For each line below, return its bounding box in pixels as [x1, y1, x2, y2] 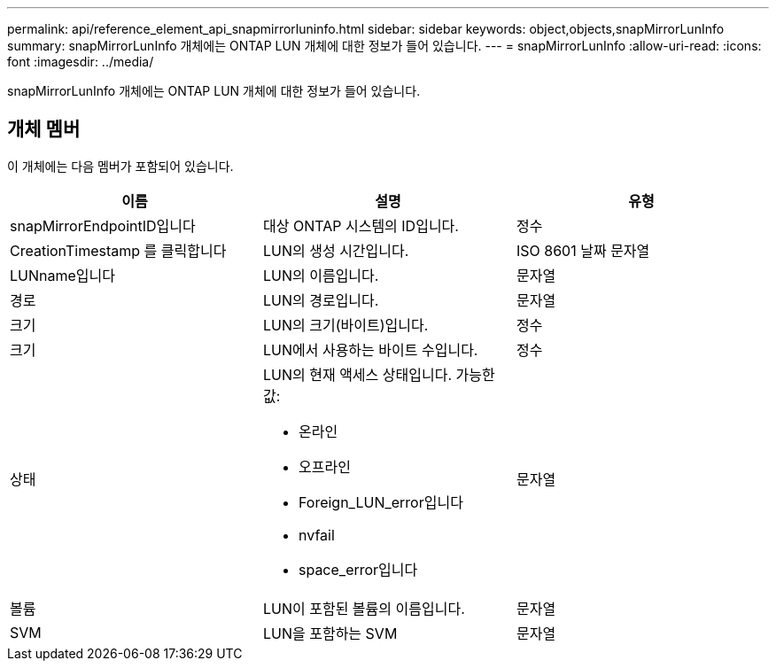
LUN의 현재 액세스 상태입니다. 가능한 [262, 365, 495, 384]
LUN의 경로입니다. [262, 291, 379, 309]
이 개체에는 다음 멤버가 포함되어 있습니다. [7, 158, 234, 174]
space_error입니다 [298, 560, 418, 579]
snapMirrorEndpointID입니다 [10, 216, 196, 235]
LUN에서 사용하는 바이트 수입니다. [262, 340, 478, 359]
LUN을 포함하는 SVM [262, 624, 398, 642]
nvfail [298, 525, 335, 544]
